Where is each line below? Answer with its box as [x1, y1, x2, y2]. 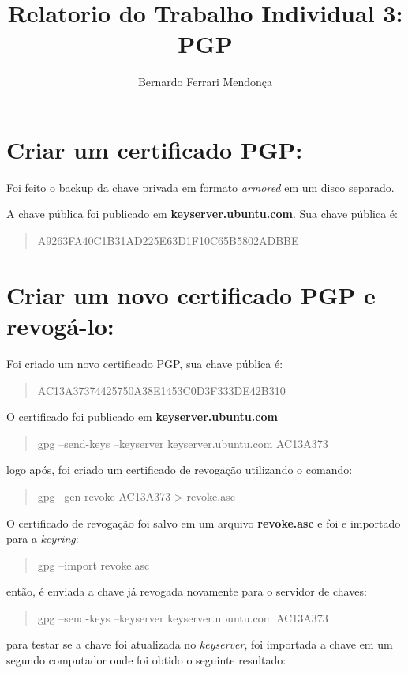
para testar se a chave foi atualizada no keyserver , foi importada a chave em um [6, 636, 393, 652]
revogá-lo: [6, 310, 114, 341]
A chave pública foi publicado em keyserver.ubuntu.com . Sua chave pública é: [6, 205, 398, 222]
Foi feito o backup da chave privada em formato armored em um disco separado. [6, 179, 395, 195]
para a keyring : [6, 530, 79, 547]
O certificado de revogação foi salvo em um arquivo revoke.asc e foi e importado [6, 514, 401, 531]
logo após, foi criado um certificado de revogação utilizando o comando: [6, 461, 353, 478]
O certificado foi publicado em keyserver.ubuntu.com [6, 408, 278, 425]
